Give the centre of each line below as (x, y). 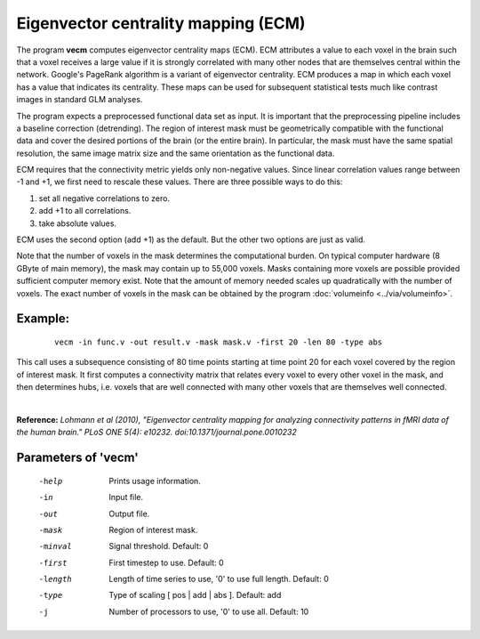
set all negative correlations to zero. (104, 198)
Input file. (126, 497)
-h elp (51, 481)
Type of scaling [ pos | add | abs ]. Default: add (195, 595)
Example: (43, 319)
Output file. (129, 514)
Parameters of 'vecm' (78, 458)
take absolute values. (78, 223)
